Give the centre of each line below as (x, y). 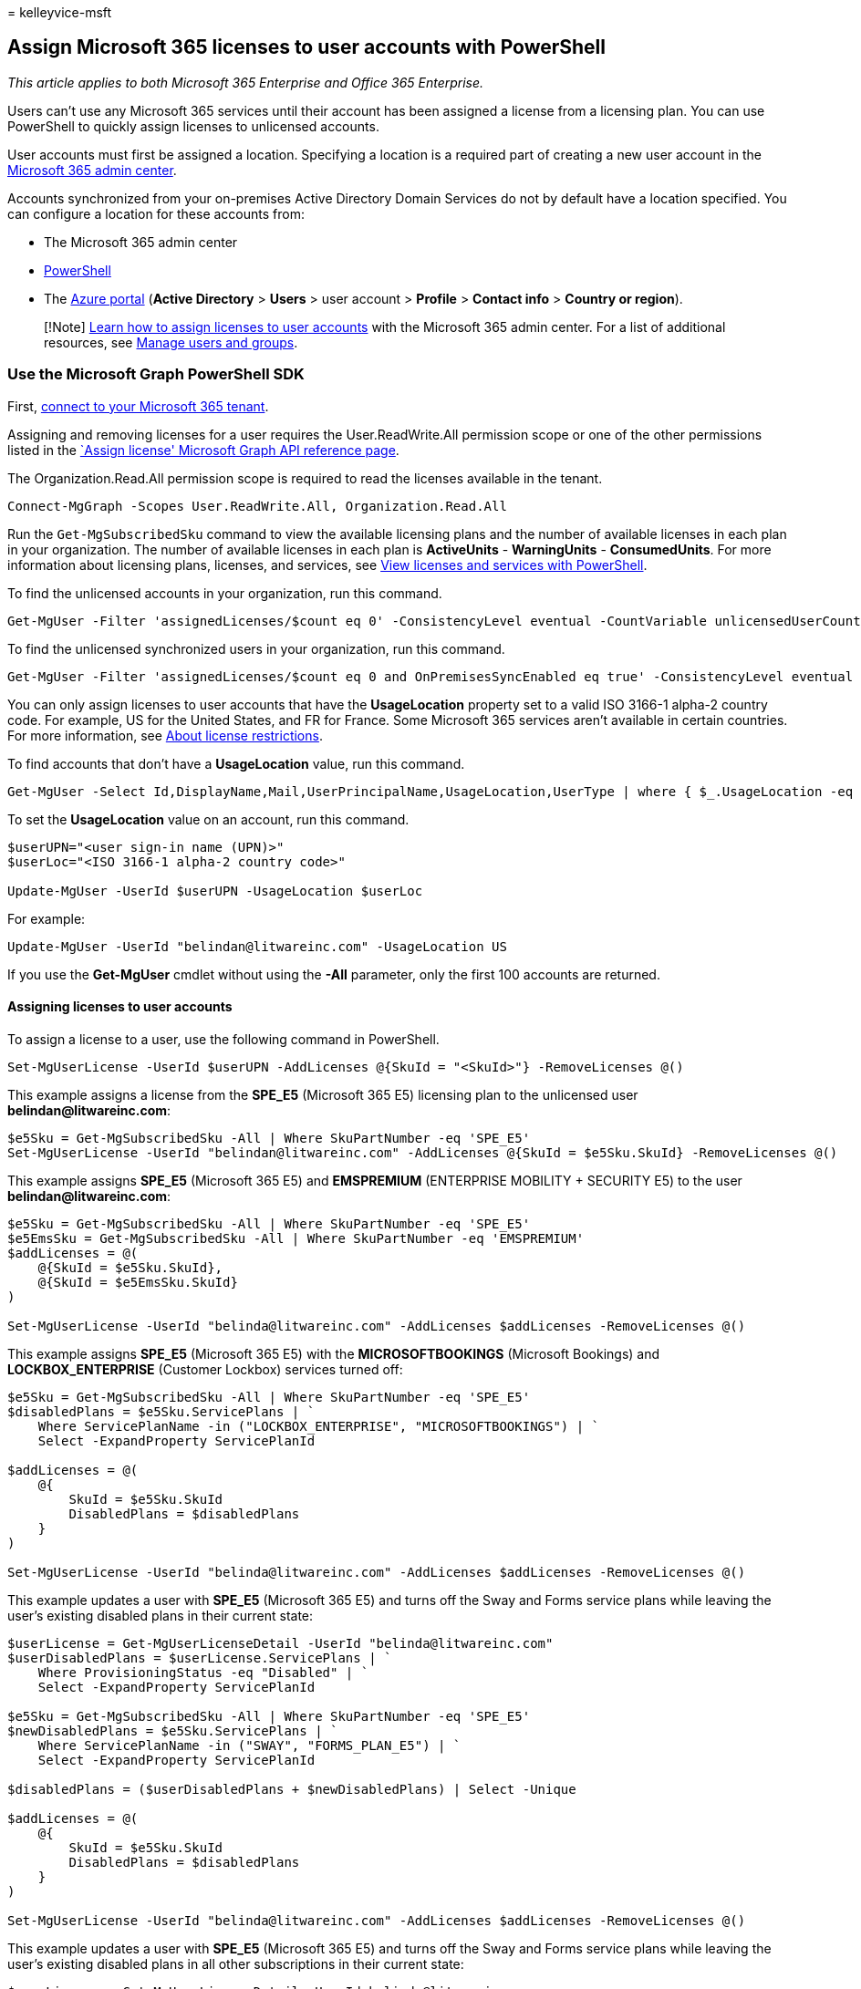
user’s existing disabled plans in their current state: (161, 1615)
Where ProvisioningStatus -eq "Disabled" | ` (203, 1672)
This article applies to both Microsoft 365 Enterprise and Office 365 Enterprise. (246, 82)
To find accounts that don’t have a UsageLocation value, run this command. (236, 763)
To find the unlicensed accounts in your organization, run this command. (225, 593)
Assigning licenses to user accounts (120, 1007)
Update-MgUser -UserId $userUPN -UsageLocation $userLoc (215, 891)
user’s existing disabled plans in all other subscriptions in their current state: (236, 1963)
